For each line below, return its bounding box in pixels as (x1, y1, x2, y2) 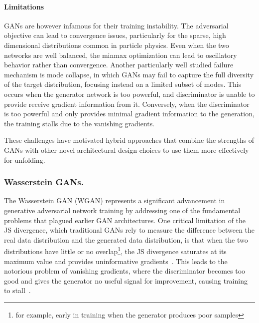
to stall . (4, 285, 31, 296)
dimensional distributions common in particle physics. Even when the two (4, 39, 229, 50)
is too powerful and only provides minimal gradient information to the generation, (4, 108, 255, 119)
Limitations (4, 1, 44, 11)
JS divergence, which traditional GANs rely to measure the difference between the (4, 225, 255, 235)
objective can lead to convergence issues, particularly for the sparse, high (4, 30, 226, 40)
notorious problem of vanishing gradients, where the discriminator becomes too (4, 266, 246, 276)
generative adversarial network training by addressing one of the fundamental (4, 205, 241, 215)
